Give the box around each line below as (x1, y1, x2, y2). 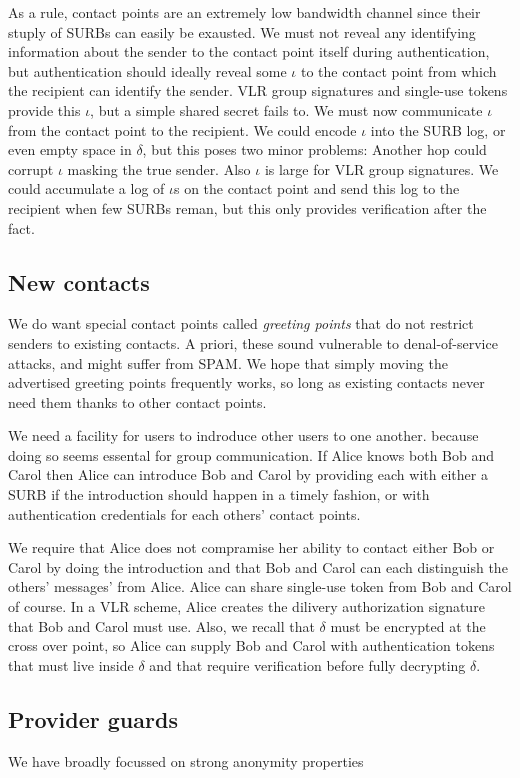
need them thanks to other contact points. (8, 391, 267, 412)
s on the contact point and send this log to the (173, 178, 460, 199)
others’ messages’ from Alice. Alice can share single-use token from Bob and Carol (8, 576, 512, 597)
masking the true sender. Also (67, 158, 251, 179)
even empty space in (8, 139, 132, 160)
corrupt (8, 158, 54, 179)
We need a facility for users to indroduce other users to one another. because (8, 425, 479, 446)
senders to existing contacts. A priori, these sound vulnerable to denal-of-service (8, 332, 498, 353)
